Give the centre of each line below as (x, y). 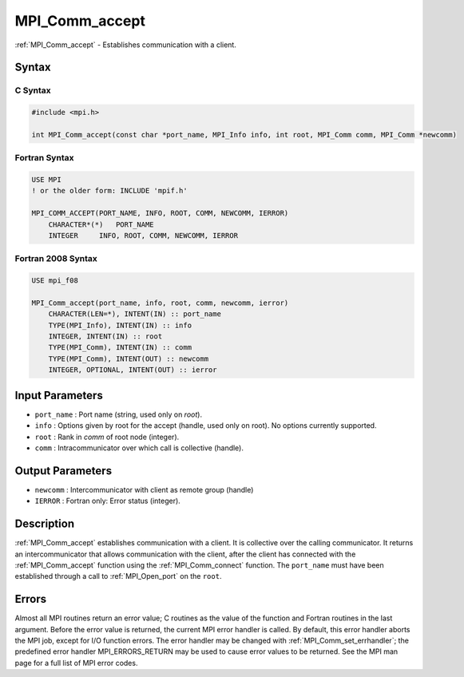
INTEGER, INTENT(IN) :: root (105, 337)
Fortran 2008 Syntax (56, 259)
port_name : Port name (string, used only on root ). (119, 414)
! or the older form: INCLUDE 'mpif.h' (109, 191)
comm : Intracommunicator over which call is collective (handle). (139, 448)
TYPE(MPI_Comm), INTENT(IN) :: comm (120, 348)
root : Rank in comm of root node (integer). (107, 437)
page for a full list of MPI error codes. (76, 663)
